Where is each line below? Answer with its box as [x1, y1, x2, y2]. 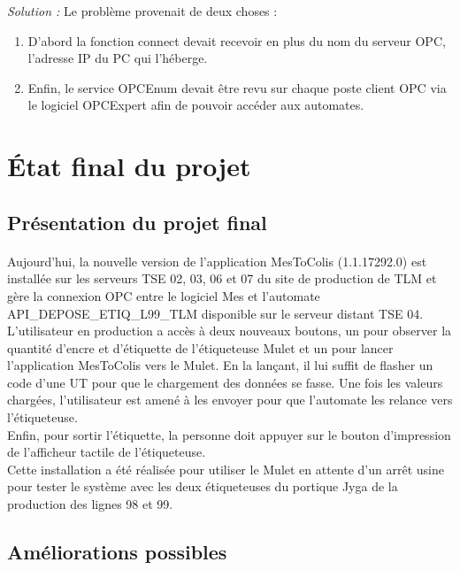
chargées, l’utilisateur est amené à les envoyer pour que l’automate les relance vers [7, 390, 453, 409]
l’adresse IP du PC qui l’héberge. [27, 49, 208, 67]
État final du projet [7, 148, 251, 184]
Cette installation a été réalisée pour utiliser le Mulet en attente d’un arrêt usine [7, 459, 444, 478]
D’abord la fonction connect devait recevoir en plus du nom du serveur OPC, [27, 31, 446, 50]
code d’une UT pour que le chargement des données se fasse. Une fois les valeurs [7, 373, 443, 391]
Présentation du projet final [7, 208, 267, 235]
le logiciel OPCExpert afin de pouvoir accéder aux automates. [27, 96, 364, 114]
